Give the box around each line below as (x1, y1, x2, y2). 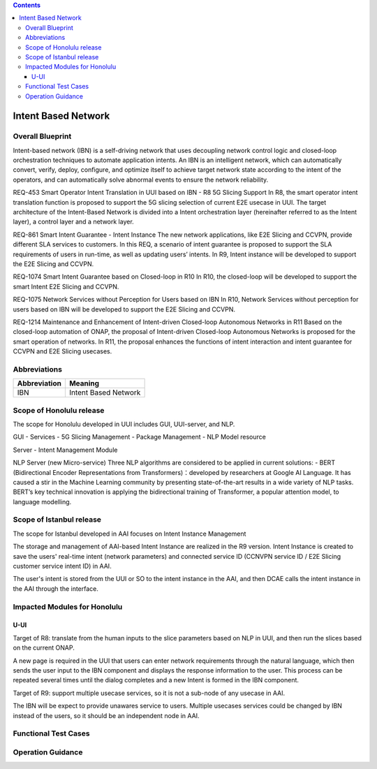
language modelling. (13, 497, 72, 506)
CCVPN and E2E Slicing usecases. (13, 347, 112, 356)
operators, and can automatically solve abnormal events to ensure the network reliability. (13, 175, 269, 184)
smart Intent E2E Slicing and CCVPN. (13, 282, 119, 291)
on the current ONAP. (13, 643, 75, 652)
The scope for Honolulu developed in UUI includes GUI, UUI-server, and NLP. (13, 420, 235, 428)
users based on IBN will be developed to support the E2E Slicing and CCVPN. (13, 305, 236, 314)
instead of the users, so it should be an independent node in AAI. (13, 711, 200, 719)
